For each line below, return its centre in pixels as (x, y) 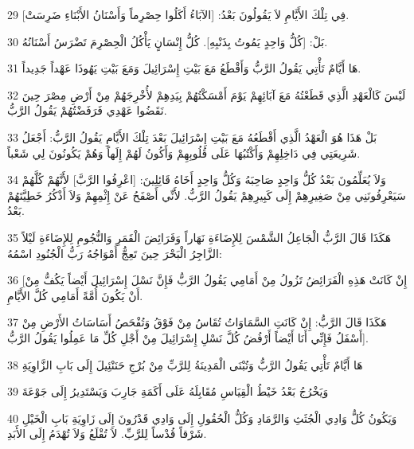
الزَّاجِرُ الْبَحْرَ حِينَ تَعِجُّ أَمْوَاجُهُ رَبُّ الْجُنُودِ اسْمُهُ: (115, 253)
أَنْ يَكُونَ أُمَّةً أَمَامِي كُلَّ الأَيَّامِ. (75, 295)
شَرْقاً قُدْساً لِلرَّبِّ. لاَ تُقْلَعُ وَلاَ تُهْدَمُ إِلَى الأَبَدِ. (107, 433)
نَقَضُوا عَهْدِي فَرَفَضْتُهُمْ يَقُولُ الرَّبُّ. (87, 110)
